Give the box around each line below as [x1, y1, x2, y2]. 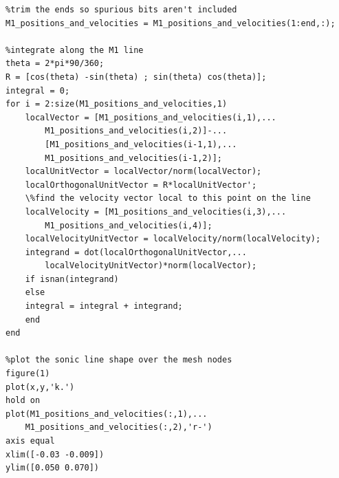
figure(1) [6, 369, 50, 379]
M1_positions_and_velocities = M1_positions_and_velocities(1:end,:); [6, 18, 336, 28]
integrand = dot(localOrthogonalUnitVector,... [25, 247, 247, 257]
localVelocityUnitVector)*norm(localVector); [45, 261, 257, 271]
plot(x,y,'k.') [6, 382, 75, 392]
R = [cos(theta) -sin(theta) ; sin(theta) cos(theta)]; [6, 72, 267, 82]
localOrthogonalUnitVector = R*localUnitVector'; [25, 180, 257, 190]
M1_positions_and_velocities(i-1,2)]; [45, 153, 222, 163]
